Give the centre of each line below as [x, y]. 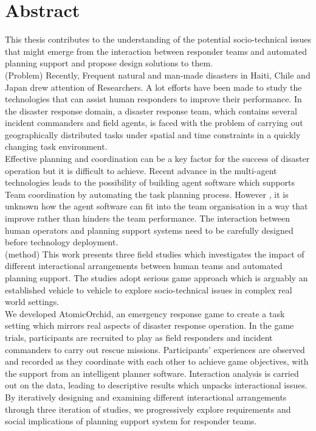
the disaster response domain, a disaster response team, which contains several [151, 110]
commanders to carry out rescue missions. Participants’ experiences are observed [155, 349]
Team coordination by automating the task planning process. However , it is [147, 194]
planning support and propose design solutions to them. [109, 63]
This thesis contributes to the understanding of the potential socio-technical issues [158, 39]
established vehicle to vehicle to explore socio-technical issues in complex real [149, 289]
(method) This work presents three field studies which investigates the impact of [155, 254]
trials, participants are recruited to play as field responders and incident [139, 337]
